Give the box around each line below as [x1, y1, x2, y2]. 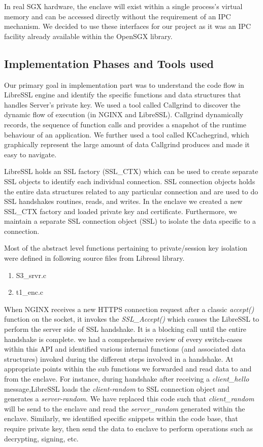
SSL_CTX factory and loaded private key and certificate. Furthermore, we [4, 205, 237, 216]
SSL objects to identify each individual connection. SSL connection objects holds [4, 176, 255, 186]
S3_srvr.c [16, 269, 47, 280]
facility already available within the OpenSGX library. [4, 30, 173, 41]
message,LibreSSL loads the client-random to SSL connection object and [4, 383, 229, 394]
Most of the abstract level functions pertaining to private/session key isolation [4, 243, 247, 253]
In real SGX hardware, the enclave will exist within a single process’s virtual [4, 1, 243, 11]
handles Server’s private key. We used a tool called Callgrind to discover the [4, 99, 241, 110]
